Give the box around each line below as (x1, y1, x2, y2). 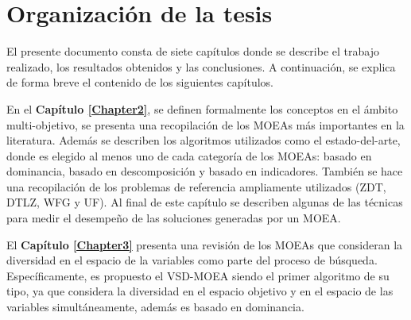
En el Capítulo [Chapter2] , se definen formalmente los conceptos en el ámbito (6, 100, 398, 117)
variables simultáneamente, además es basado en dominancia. (6, 299, 304, 315)
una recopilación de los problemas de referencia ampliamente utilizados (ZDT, (6, 178, 386, 195)
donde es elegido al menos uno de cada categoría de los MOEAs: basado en (6, 147, 372, 164)
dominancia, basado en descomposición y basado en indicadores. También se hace (6, 163, 403, 179)
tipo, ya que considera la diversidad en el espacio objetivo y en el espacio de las (6, 283, 394, 299)
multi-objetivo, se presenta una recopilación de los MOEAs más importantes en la (6, 116, 405, 133)
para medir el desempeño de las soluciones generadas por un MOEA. (6, 210, 341, 226)
